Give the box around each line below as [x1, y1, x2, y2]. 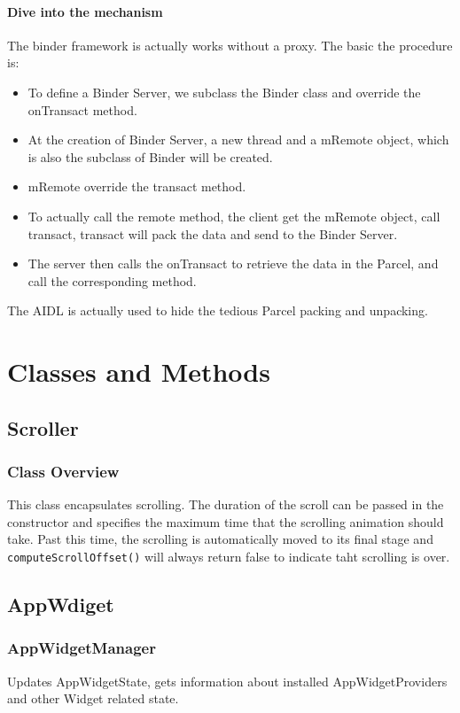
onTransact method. [27, 100, 137, 119]
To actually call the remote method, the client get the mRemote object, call [27, 206, 441, 225]
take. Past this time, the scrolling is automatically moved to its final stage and [7, 530, 433, 548]
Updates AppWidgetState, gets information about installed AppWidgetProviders [7, 671, 448, 690]
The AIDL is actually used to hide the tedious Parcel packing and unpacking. [7, 301, 428, 320]
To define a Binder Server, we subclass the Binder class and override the [27, 82, 421, 101]
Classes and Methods [7, 353, 270, 390]
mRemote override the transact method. [27, 177, 246, 196]
